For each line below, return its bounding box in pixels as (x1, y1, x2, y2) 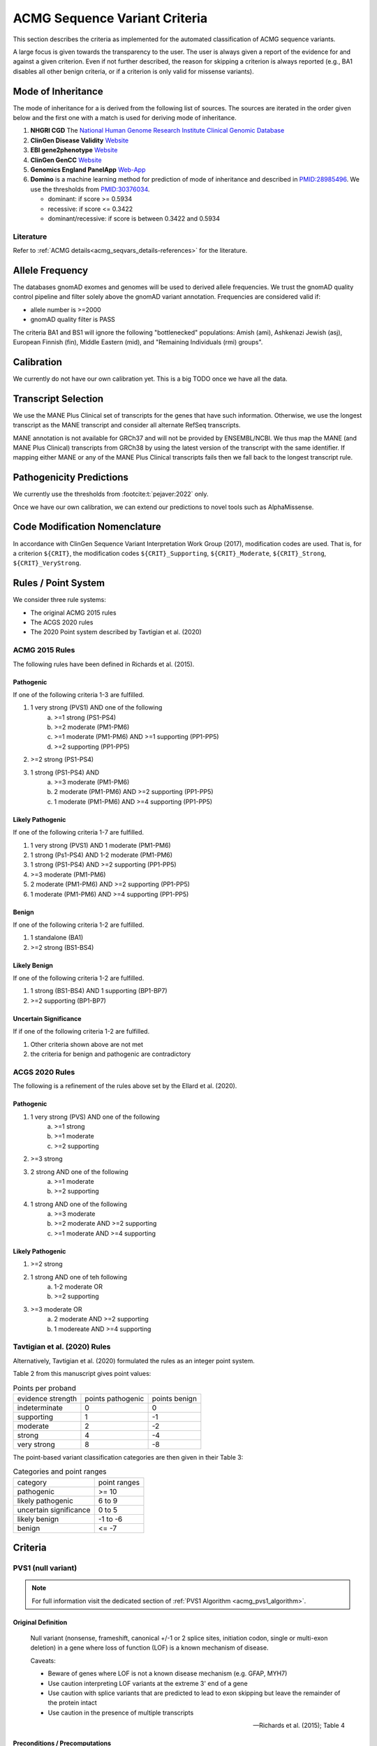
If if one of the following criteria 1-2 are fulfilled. (13, 1027, 150, 1036)
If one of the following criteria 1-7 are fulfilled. (13, 828, 145, 837)
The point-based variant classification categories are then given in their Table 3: (13, 1453, 244, 1461)
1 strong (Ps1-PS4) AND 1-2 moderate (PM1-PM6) (30, 851, 173, 859)
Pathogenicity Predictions (13, 471, 129, 483)
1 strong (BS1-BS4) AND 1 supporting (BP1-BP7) (30, 987, 168, 995)
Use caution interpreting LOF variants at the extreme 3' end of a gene (47, 1679, 248, 1687)
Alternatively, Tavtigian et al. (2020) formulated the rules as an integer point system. (13, 1356, 255, 1365)
